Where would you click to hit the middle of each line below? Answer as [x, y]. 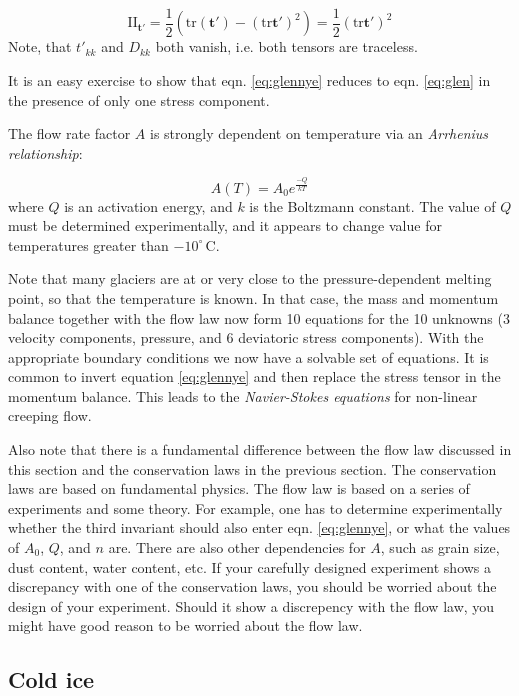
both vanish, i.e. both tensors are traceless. [286, 46]
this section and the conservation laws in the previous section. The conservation [252, 468]
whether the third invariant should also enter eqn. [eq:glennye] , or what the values [259, 527]
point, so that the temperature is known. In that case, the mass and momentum [253, 297]
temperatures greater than [88, 244]
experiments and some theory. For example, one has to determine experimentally [255, 507]
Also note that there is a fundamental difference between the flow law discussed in [260, 449]
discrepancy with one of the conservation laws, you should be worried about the [252, 586]
